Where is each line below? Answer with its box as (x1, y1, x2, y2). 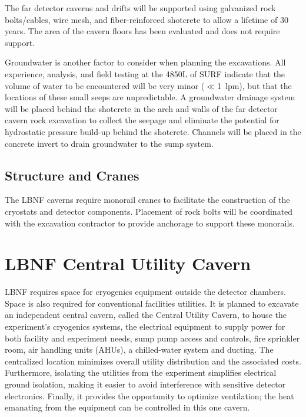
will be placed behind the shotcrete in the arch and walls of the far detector (5, 102, 278, 114)
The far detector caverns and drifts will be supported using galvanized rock (5, 2, 276, 14)
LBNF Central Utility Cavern (5, 251, 251, 275)
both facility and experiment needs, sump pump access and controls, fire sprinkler (5, 331, 300, 344)
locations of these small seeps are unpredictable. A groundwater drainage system (5, 91, 295, 103)
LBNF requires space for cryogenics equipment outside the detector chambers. (5, 285, 286, 298)
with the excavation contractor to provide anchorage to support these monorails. (5, 216, 295, 229)
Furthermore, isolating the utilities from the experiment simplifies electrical (5, 366, 277, 379)
